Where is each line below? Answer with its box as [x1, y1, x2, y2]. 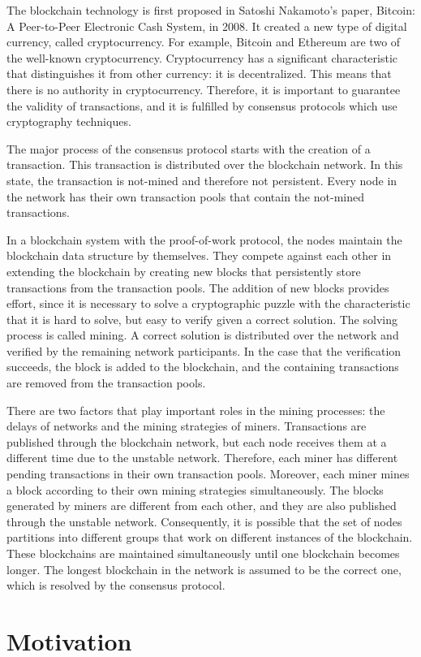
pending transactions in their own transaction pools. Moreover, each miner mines [6, 465, 410, 482]
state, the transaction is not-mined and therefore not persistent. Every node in [6, 171, 397, 188]
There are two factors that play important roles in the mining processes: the [6, 401, 385, 418]
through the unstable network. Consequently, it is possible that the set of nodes [6, 512, 402, 529]
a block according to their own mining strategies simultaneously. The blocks [6, 481, 384, 498]
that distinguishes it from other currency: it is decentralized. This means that [6, 65, 392, 82]
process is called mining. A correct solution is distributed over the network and [6, 326, 399, 344]
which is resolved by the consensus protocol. [6, 577, 226, 594]
